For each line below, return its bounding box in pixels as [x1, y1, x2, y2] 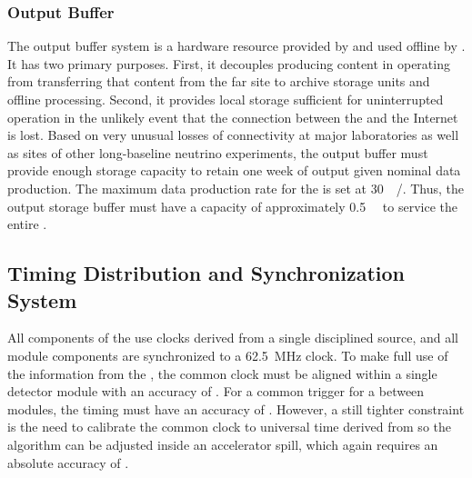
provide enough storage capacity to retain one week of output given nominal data [7, 161, 461, 180]
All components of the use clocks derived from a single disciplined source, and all [7, 328, 459, 347]
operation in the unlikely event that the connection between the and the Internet [7, 107, 458, 126]
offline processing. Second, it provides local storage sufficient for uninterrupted [7, 90, 444, 108]
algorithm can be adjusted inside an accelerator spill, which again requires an [7, 434, 438, 453]
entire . [7, 214, 47, 234]
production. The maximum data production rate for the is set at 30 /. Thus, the [7, 178, 465, 197]
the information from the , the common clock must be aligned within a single [7, 363, 437, 383]
